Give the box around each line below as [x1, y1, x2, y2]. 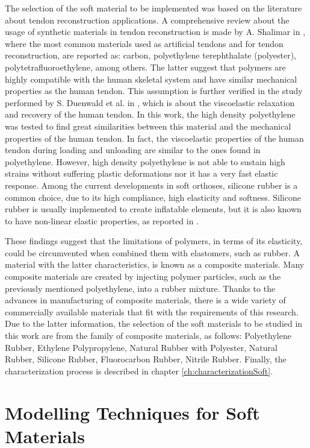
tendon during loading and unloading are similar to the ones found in [5, 144, 261, 156]
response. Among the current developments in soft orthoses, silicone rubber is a [5, 178, 298, 191]
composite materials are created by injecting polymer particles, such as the [5, 270, 281, 283]
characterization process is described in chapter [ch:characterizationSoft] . [5, 364, 273, 377]
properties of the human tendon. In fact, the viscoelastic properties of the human [5, 131, 304, 144]
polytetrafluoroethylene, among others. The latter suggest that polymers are [5, 60, 286, 73]
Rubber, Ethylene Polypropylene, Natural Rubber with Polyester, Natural [5, 341, 277, 353]
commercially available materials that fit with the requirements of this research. [5, 305, 299, 318]
